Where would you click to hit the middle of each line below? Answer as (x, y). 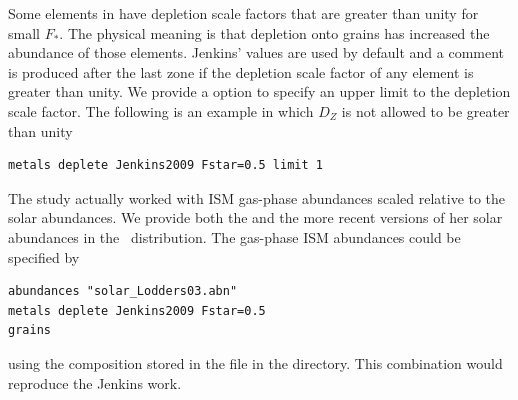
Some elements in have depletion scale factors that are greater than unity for (243, 13)
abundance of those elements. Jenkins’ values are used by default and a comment (256, 52)
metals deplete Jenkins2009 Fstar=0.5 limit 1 (165, 165)
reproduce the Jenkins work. (95, 382)
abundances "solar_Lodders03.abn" (123, 291)
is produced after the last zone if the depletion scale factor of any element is (241, 71)
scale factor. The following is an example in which (161, 110)
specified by (44, 256)
